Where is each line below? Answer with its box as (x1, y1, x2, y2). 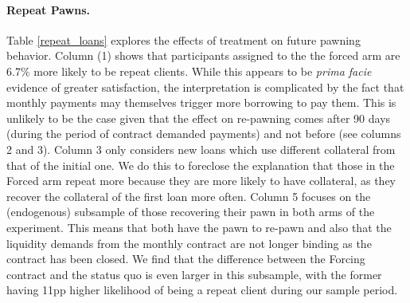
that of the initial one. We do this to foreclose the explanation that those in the (6, 156, 395, 173)
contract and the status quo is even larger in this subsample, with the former (6, 266, 382, 282)
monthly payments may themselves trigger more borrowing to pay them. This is (6, 94, 396, 111)
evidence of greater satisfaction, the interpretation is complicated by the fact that (6, 78, 404, 95)
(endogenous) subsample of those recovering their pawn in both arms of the (6, 203, 375, 220)
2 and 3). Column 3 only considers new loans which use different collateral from (6, 140, 396, 157)
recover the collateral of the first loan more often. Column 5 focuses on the (6, 187, 371, 204)
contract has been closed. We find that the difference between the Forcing (6, 250, 365, 267)
